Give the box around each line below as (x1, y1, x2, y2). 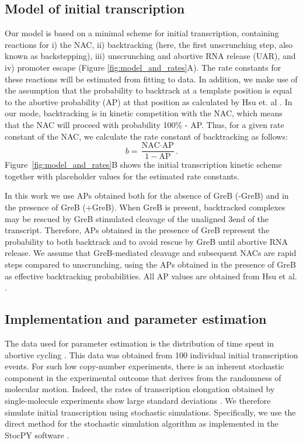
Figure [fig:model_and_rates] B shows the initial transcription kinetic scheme (5, 158, 282, 171)
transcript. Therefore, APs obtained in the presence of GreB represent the (5, 224, 270, 236)
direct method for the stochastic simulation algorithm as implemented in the (5, 417, 278, 430)
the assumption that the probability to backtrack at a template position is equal (5, 84, 292, 96)
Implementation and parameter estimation (5, 310, 267, 328)
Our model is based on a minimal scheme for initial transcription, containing (5, 27, 279, 39)
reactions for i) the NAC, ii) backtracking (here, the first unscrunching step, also (5, 38, 293, 50)
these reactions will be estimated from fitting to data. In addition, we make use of (5, 72, 298, 85)
